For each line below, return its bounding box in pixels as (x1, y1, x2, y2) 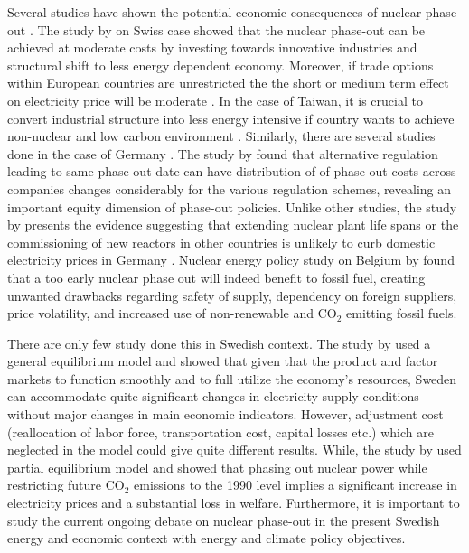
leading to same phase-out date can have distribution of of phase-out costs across (7, 162, 456, 181)
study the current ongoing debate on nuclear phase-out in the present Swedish (7, 511, 440, 530)
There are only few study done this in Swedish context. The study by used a (7, 333, 431, 352)
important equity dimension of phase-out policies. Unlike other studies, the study (7, 197, 457, 216)
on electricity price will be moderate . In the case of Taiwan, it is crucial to (7, 90, 423, 109)
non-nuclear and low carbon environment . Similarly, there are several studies (7, 127, 436, 145)
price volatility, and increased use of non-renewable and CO (7, 304, 337, 323)
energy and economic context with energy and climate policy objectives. (7, 529, 406, 548)
